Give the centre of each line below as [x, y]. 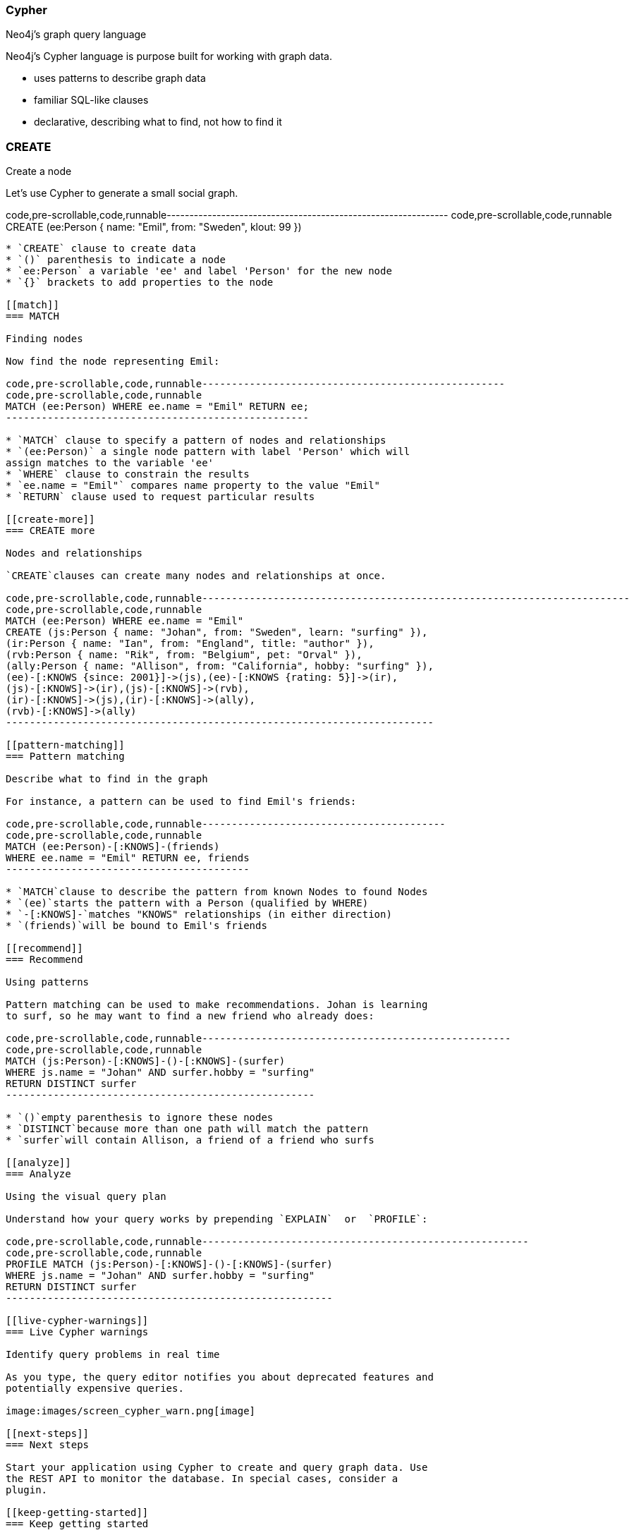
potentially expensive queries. [95, 1389]
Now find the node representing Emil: [113, 362]
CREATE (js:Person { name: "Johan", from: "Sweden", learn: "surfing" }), [217, 632]
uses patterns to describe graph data [120, 78]
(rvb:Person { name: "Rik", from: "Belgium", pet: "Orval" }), [184, 655]
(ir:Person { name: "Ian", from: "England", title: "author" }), [190, 644]
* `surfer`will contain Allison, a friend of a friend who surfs [190, 1140]
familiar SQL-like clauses [91, 100]
